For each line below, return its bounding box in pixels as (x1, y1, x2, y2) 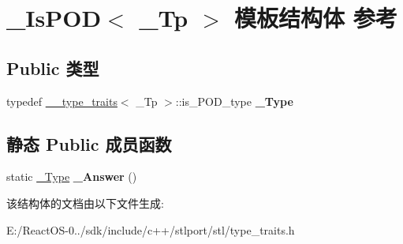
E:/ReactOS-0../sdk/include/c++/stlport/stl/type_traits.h (6, 221, 295, 238)
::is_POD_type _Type (175, 92, 293, 109)
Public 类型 (6, 55, 99, 80)
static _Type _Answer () (6, 168, 137, 185)
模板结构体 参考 (233, 2, 397, 34)
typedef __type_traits (6, 92, 118, 109)
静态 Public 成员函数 (6, 131, 172, 156)
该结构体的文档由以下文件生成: (6, 194, 164, 211)
